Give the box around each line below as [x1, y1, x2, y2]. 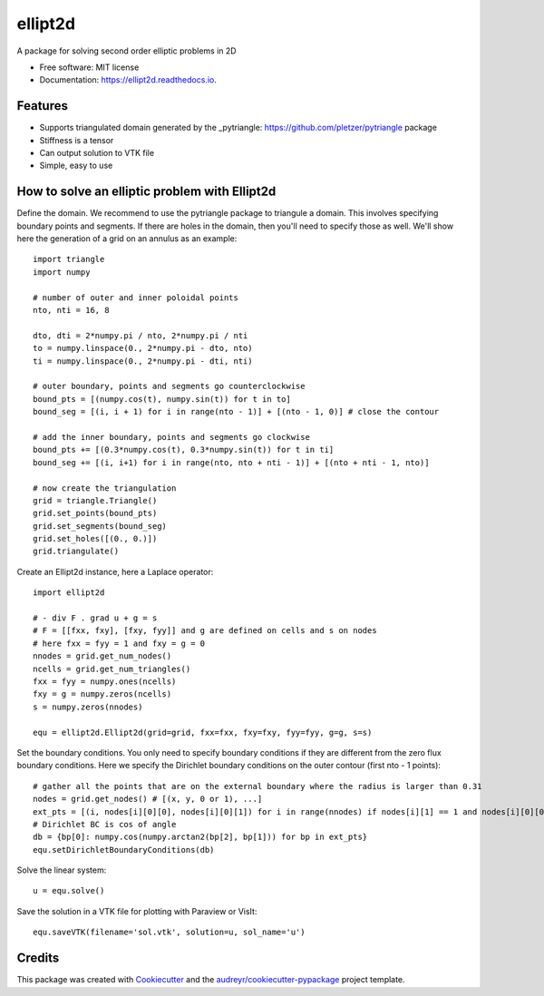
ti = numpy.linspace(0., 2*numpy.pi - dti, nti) [33, 356, 253, 366]
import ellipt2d [33, 588, 105, 598]
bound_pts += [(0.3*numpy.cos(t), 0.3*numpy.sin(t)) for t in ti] [33, 444, 335, 455]
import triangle [33, 254, 105, 265]
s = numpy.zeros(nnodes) [33, 701, 143, 712]
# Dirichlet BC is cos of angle [33, 819, 177, 829]
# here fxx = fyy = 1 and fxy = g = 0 [33, 638, 206, 649]
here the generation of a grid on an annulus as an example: [16, 233, 238, 244]
